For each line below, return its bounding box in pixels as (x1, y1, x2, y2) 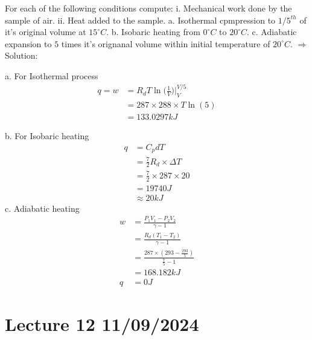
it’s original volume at (5, 25, 86, 38)
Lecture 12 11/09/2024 (5, 312, 199, 336)
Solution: (5, 49, 38, 62)
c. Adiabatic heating (5, 201, 80, 214)
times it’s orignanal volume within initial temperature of (61, 37, 270, 50)
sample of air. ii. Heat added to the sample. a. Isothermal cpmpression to (5, 13, 276, 26)
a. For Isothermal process (5, 69, 98, 82)
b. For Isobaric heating (5, 129, 89, 142)
